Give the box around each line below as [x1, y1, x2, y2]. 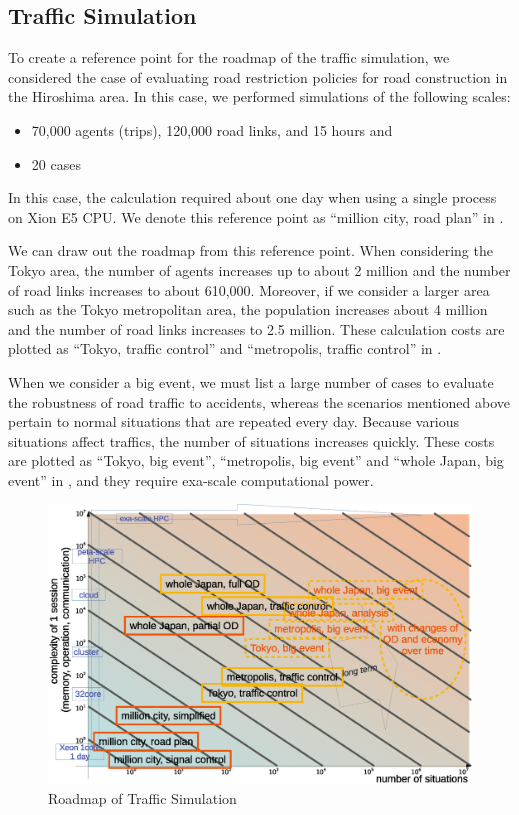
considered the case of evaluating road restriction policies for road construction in [8, 66, 508, 87]
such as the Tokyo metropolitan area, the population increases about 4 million [8, 299, 488, 320]
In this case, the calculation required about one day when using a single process [8, 187, 497, 208]
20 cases [31, 153, 81, 174]
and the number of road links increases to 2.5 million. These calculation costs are [8, 318, 505, 339]
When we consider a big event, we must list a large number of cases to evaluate [8, 371, 494, 392]
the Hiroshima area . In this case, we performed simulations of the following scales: [8, 86, 511, 107]
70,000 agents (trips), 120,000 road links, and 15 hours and [31, 119, 393, 140]
